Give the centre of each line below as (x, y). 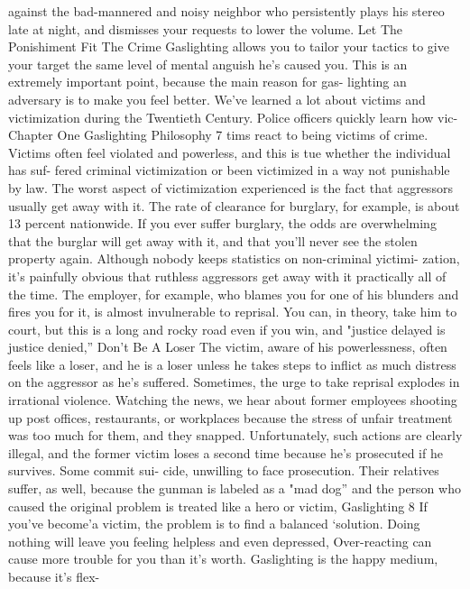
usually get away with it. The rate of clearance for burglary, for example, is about (234, 205)
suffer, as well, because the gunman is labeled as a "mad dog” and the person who (235, 488)
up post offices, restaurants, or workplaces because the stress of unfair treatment (230, 417)
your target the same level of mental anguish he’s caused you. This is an (208, 64)
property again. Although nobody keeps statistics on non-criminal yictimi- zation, (234, 258)
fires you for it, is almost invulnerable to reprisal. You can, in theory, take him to (233, 312)
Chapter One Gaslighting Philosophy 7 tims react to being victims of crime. (218, 135)
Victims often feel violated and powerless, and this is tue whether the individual (230, 152)
